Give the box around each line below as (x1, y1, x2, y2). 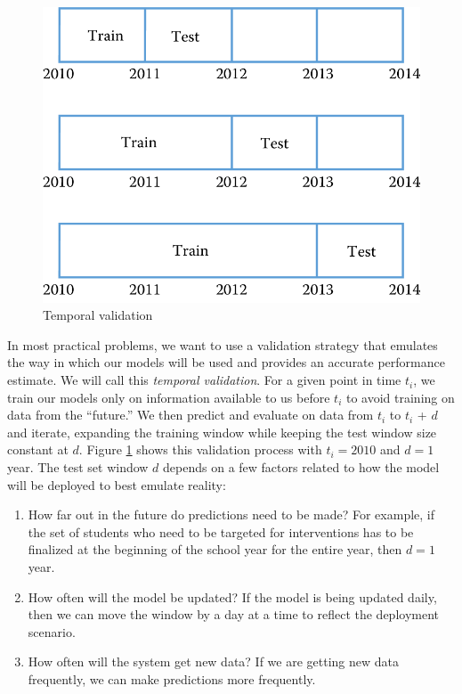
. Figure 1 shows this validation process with (78, 440, 322, 459)
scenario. (28, 622, 76, 641)
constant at (7, 440, 69, 459)
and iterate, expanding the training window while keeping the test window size (7, 422, 437, 441)
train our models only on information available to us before (7, 388, 330, 406)
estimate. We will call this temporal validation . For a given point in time (7, 371, 401, 389)
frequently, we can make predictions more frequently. (28, 669, 316, 688)
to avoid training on (345, 388, 455, 406)
